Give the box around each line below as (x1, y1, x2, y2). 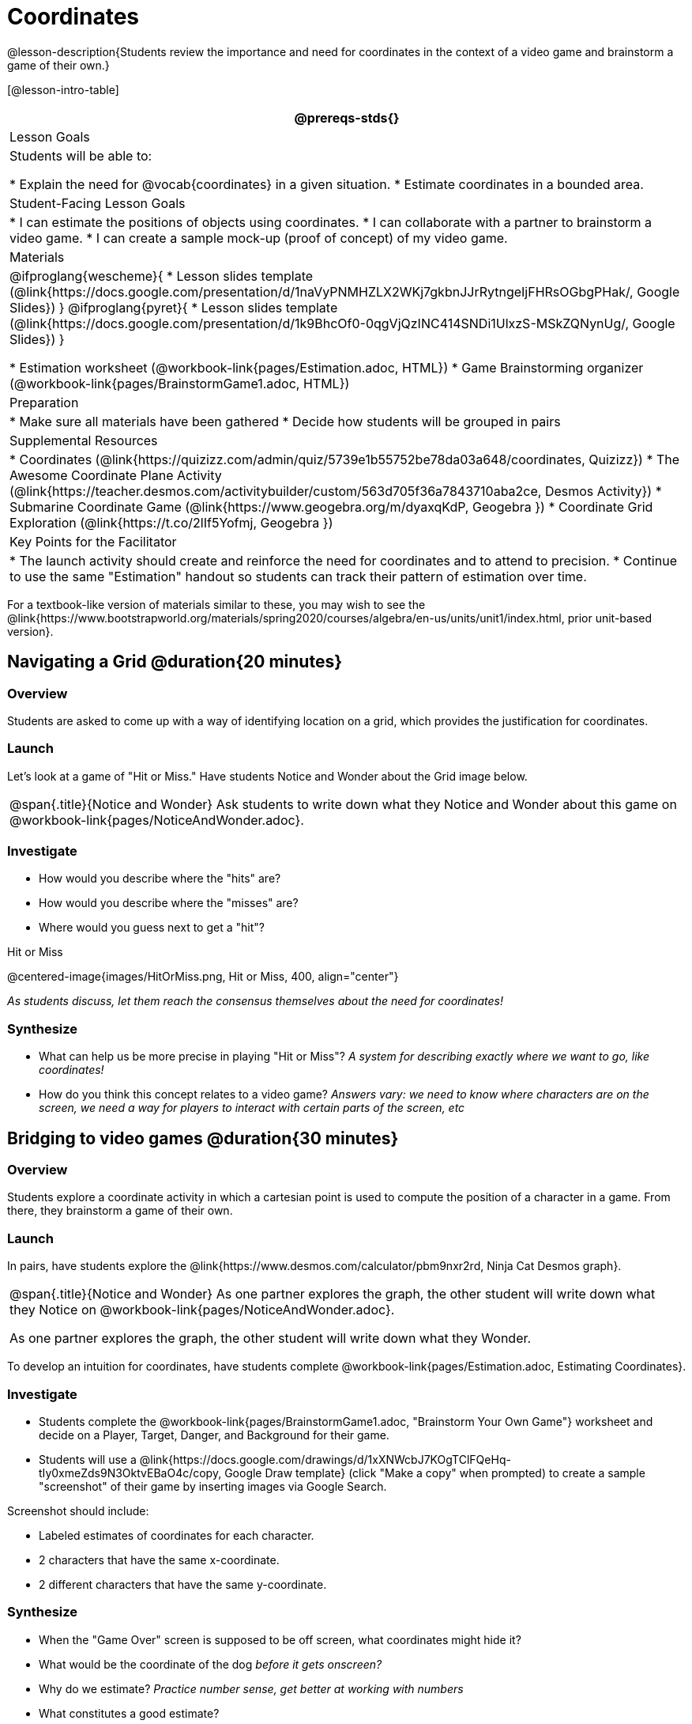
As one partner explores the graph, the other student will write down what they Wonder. (9, 1330, 532, 1347)
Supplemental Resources (9, 432, 158, 448)
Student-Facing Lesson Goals (9, 195, 186, 211)
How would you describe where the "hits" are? (39, 871, 281, 886)
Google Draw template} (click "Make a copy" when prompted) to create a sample (224, 1465, 645, 1480)
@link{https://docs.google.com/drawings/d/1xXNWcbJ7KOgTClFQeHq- (139, 1452, 511, 1466)
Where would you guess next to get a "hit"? (39, 921, 265, 935)
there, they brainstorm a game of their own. (7, 1204, 233, 1218)
